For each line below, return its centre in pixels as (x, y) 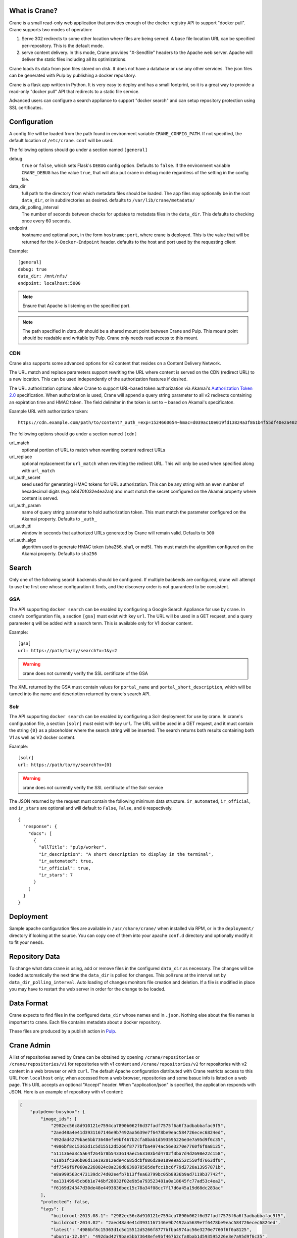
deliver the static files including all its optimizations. (74, 59)
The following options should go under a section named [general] (78, 150)
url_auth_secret (25, 477)
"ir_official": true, (65, 868)
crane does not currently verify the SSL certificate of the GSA (85, 673)
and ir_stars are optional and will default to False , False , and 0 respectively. (91, 808)
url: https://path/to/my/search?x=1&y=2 (68, 650)
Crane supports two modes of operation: (51, 29)
